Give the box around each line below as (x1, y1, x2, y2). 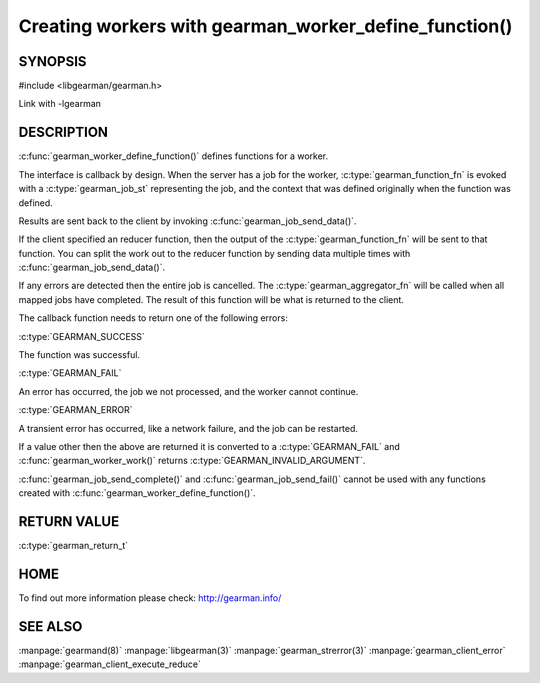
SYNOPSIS (18, 53, 87, 70)
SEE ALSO (18, 618, 83, 635)
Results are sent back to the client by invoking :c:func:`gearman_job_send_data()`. (18, 215, 357, 227)
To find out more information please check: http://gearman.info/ (18, 591, 282, 604)
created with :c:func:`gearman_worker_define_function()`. (18, 487, 256, 499)
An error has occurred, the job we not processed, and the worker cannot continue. (18, 385, 359, 397)
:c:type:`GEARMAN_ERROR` (18, 404, 133, 416)
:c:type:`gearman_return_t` (18, 540, 129, 552)
